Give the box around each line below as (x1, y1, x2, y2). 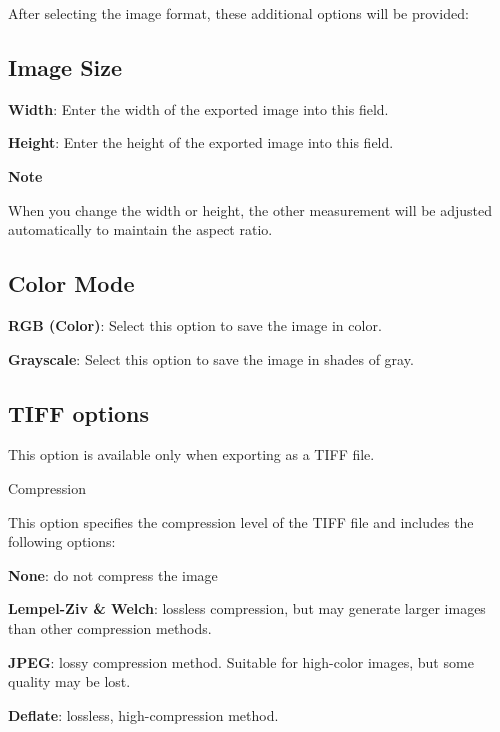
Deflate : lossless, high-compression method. (8, 704, 279, 725)
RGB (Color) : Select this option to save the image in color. (8, 314, 382, 335)
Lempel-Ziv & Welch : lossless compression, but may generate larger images (8, 598, 486, 619)
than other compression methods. (8, 617, 212, 638)
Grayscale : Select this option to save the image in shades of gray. (8, 348, 414, 369)
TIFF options (8, 397, 150, 428)
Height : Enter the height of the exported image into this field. (8, 132, 394, 153)
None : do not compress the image (8, 564, 218, 585)
